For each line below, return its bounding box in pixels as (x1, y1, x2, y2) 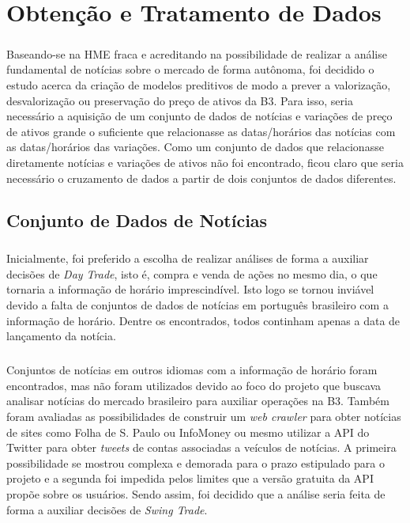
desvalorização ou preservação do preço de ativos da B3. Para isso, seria (6, 92, 353, 108)
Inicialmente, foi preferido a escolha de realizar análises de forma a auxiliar (6, 250, 369, 267)
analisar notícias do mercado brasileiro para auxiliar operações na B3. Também (6, 392, 389, 409)
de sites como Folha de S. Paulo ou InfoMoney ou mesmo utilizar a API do (6, 423, 370, 440)
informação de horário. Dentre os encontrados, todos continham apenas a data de (6, 312, 401, 328)
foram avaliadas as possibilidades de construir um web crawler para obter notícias (6, 407, 401, 424)
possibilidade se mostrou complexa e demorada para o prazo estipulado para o (6, 454, 385, 471)
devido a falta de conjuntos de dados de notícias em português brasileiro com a (6, 297, 389, 313)
